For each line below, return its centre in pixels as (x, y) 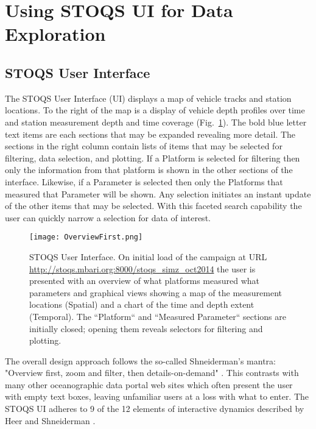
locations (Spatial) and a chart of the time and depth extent (142, 304)
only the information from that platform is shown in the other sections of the (149, 170)
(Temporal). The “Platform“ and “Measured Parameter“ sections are (158, 316)
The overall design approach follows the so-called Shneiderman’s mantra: (140, 360)
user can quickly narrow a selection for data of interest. (108, 217)
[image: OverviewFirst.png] (86, 237)
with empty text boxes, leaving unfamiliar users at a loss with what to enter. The (157, 396)
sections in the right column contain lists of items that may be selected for (144, 146)
